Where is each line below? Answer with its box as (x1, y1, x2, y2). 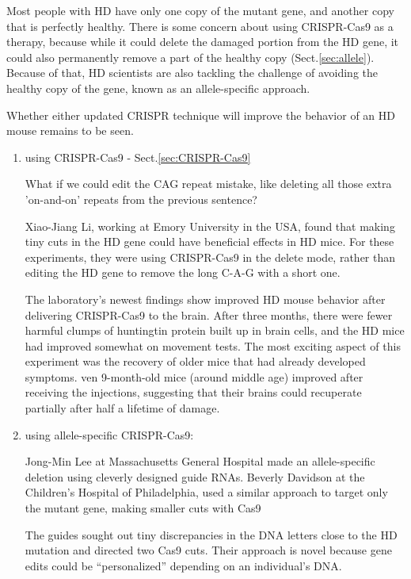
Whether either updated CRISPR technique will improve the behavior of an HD (6, 106, 395, 123)
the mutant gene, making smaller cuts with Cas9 (25, 500, 261, 516)
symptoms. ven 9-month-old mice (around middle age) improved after (25, 368, 363, 385)
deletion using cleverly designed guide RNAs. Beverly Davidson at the (25, 468, 365, 485)
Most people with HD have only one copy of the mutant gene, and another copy (6, 2, 394, 18)
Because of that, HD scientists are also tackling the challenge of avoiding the (6, 64, 378, 81)
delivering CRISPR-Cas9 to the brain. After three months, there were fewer (25, 306, 393, 323)
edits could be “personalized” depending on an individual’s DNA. (25, 557, 342, 573)
